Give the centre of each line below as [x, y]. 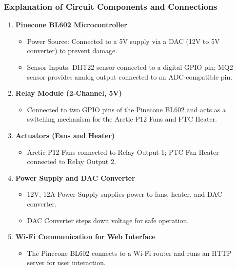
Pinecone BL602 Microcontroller [71, 25]
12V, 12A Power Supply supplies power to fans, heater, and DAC [125, 194]
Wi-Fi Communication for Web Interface [85, 237]
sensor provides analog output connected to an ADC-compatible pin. [130, 76]
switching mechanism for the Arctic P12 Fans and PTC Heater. [122, 119]
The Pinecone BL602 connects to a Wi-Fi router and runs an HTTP [129, 253]
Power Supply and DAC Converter [75, 177]
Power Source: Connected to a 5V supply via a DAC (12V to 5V [123, 41]
